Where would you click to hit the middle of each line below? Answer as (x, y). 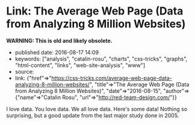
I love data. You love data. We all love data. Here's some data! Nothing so (97, 109)
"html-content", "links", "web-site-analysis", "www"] (80, 65)
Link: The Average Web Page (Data (95, 11)
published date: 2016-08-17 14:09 (57, 52)
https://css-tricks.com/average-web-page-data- (112, 78)
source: (24, 71)
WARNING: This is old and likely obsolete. (59, 40)
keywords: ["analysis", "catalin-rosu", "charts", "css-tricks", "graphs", (101, 59)
